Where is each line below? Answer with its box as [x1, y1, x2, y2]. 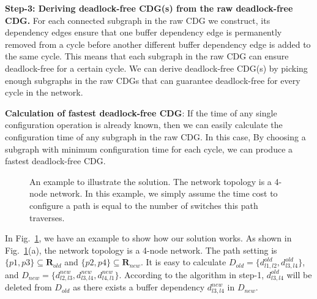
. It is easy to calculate [140, 255, 226, 268]
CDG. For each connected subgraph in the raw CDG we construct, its [5, 13, 270, 26]
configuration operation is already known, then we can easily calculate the [5, 118, 283, 131]
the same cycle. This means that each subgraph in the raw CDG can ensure [5, 50, 289, 62]
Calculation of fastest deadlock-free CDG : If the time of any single [5, 106, 277, 119]
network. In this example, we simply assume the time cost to [50, 187, 278, 200]
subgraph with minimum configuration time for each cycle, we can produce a [5, 142, 293, 155]
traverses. [29, 211, 65, 224]
